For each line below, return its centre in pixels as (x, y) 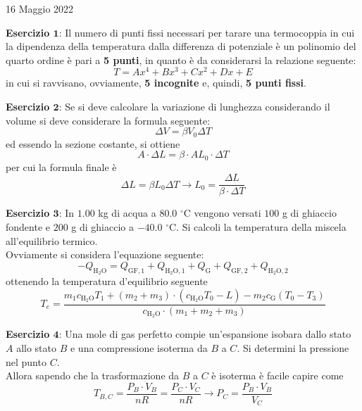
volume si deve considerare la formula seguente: (108, 120)
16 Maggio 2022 (40, 8)
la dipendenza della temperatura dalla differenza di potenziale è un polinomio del (181, 46)
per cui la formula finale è (61, 166)
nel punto (26, 361)
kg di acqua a (127, 213)
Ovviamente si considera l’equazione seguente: (105, 254)
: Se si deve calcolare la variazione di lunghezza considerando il (194, 107)
